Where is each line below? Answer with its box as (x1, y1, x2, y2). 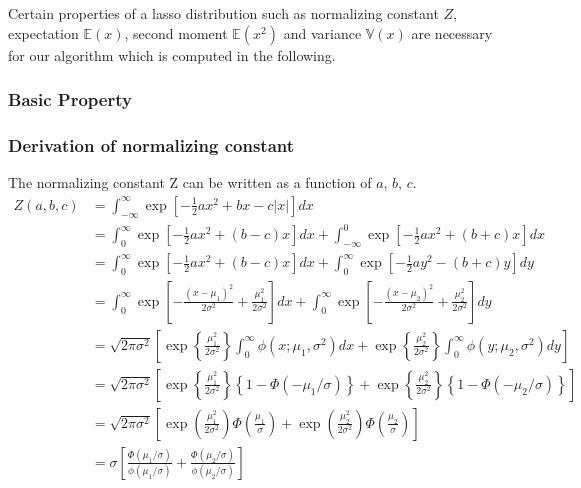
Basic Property (8, 87, 132, 112)
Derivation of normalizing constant (8, 132, 295, 157)
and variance (283, 22, 362, 43)
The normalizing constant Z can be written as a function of (8, 172, 372, 193)
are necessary (411, 22, 493, 43)
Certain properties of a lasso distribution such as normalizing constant (8, 3, 439, 23)
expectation (8, 22, 79, 43)
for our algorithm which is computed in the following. (8, 44, 336, 65)
